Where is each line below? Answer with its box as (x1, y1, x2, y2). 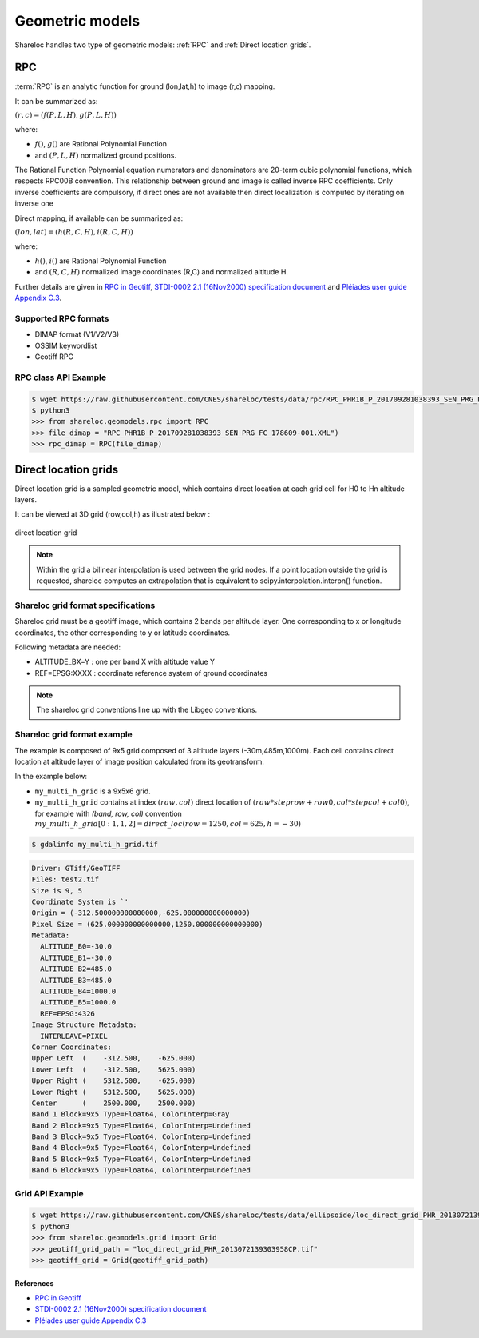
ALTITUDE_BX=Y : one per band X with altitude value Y (34, 657, 216, 667)
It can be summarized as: (14, 96, 98, 106)
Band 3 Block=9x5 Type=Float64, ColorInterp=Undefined (31, 1132, 251, 1141)
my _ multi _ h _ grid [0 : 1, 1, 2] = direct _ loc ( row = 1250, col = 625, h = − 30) (34, 819, 302, 828)
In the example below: (14, 772, 88, 781)
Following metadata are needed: (14, 642, 121, 652)
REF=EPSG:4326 (40, 1008, 96, 1018)
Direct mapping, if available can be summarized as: (14, 213, 184, 223)
